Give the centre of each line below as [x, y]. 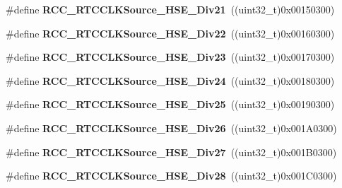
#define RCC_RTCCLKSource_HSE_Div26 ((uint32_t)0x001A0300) [171, 128]
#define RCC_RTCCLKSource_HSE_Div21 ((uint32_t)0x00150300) [170, 9]
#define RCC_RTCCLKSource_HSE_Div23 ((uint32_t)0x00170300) [170, 57]
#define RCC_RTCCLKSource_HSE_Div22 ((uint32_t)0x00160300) [170, 33]
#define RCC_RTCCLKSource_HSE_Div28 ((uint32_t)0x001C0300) [171, 176]
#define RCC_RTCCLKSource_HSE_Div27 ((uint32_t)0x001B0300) [171, 152]
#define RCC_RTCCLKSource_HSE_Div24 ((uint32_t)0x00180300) [170, 80]
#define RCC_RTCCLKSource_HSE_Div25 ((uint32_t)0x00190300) [170, 104]
